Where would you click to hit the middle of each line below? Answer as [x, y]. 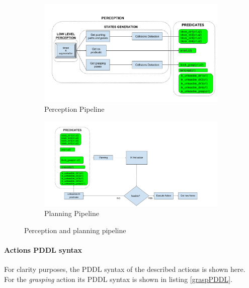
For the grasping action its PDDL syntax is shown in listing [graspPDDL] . [118, 279]
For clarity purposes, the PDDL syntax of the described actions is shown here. [125, 269]
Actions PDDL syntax [43, 250]
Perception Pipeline [74, 109]
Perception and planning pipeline [75, 230]
